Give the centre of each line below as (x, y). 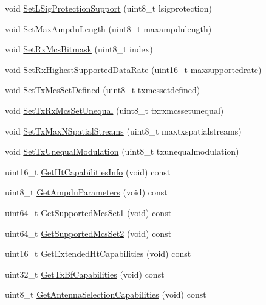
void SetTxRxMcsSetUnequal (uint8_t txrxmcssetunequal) (114, 110)
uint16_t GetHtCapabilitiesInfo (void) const (88, 171)
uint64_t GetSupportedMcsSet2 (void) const (88, 233)
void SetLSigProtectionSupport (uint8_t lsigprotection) (108, 8)
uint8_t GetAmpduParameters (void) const (86, 192)
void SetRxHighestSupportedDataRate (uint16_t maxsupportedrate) (133, 69)
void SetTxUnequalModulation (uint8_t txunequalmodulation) (122, 151)
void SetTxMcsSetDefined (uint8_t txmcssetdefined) (103, 90)
